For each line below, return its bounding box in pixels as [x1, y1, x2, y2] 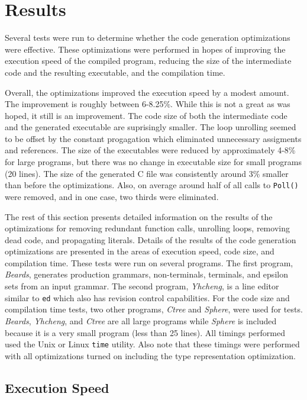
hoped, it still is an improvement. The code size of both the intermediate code [5, 109, 287, 121]
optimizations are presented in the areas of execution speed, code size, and [5, 245, 274, 257]
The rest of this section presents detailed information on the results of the [5, 210, 273, 222]
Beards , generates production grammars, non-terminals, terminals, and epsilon [5, 268, 288, 280]
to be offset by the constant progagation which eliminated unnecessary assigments [5, 132, 302, 144]
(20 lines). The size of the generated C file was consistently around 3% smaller [5, 167, 289, 179]
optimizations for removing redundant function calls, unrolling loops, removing [5, 222, 290, 234]
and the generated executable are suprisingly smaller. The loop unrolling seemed [5, 121, 296, 133]
